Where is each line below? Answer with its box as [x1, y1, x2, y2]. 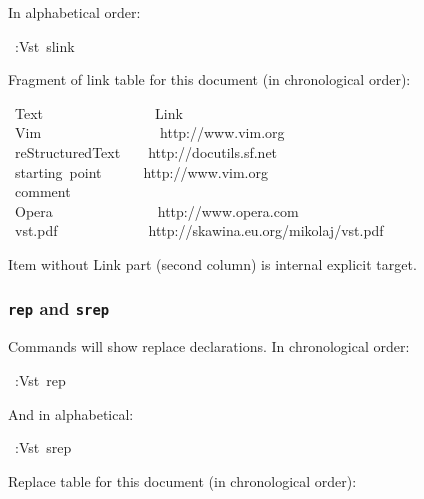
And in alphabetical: [8, 403, 134, 424]
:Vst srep [14, 437, 72, 458]
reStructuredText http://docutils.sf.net [14, 141, 278, 162]
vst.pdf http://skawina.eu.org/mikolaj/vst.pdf [14, 220, 384, 241]
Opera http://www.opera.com [14, 200, 299, 221]
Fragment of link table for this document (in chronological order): [8, 69, 411, 90]
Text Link [14, 102, 183, 123]
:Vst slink [14, 35, 75, 56]
